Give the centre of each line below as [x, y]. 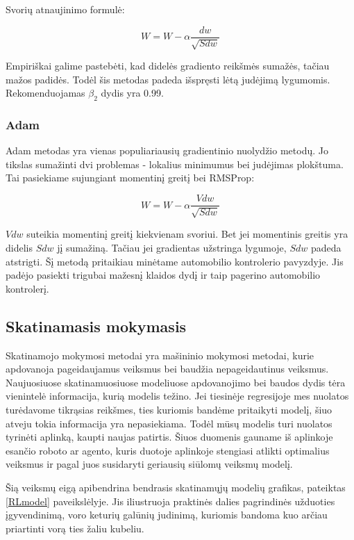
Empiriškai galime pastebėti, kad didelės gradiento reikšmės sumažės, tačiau [168, 66]
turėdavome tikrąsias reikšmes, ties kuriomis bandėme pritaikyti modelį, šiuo [169, 410]
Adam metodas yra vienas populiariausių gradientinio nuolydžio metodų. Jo [167, 150]
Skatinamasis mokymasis [96, 326]
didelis [19, 248]
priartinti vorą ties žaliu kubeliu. [75, 528]
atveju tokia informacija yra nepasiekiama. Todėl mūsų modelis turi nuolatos [169, 423]
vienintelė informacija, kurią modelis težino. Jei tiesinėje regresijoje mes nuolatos [177, 396]
